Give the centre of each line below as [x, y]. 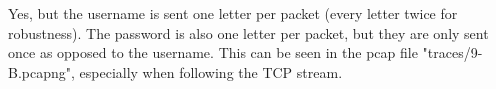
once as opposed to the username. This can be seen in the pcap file [213, 52]
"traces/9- [452, 52]
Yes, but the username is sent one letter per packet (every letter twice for [233, 13]
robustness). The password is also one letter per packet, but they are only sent [248, 32]
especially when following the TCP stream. [211, 71]
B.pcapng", [41, 71]
